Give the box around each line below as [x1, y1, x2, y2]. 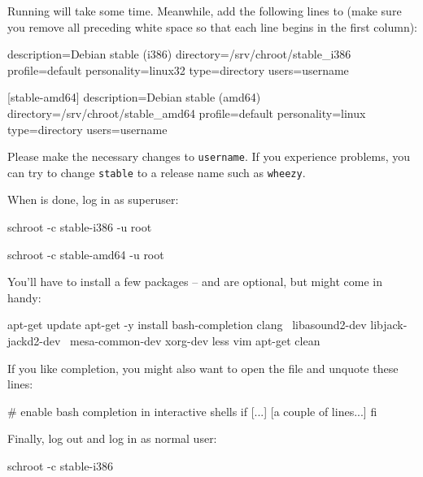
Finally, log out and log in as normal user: [7, 430, 217, 447]
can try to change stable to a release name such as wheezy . [7, 163, 306, 180]
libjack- [370, 316, 408, 333]
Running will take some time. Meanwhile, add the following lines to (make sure [7, 2, 402, 19]
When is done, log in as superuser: [7, 191, 179, 208]
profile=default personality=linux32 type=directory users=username [7, 61, 349, 78]
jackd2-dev [7, 332, 61, 349]
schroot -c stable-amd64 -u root [7, 245, 164, 262]
